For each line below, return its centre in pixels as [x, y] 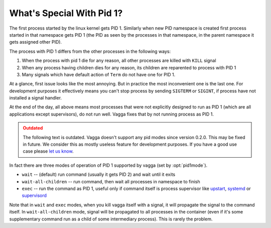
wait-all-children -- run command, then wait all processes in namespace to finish [111, 181]
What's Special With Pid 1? [66, 13]
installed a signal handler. [36, 98]
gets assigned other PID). [36, 42]
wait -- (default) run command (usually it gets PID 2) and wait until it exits [99, 175]
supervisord [34, 195]
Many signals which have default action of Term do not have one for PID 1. [99, 74]
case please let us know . [48, 151]
